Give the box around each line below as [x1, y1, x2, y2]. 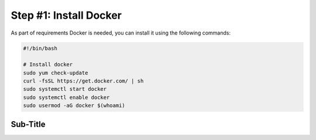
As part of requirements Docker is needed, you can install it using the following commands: [11, 29, 231, 36]
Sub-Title [11, 119, 46, 129]
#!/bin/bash [23, 45, 58, 52]
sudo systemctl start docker [23, 86, 107, 93]
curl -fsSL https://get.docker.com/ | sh [23, 78, 144, 84]
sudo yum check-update [23, 69, 88, 76]
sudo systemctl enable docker [23, 94, 110, 101]
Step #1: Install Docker [11, 9, 122, 22]
